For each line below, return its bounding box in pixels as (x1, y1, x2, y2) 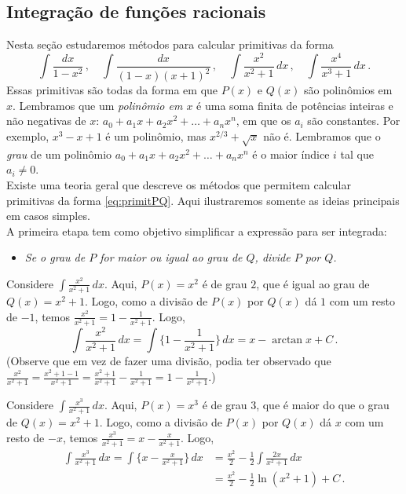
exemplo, (6, 128, 49, 145)
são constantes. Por (307, 112, 401, 129)
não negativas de (6, 112, 86, 129)
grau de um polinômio (6, 145, 112, 162)
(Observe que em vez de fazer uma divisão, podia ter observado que (6, 353, 331, 369)
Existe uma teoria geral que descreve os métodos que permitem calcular (6, 177, 351, 193)
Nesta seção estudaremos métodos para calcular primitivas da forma (6, 36, 334, 53)
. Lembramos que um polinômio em (13, 97, 183, 113)
